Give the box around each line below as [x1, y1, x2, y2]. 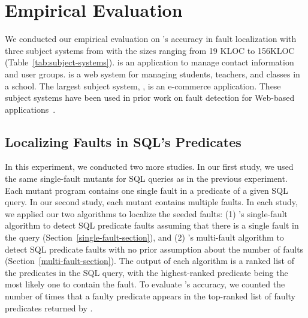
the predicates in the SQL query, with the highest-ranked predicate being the [5, 266, 288, 278]
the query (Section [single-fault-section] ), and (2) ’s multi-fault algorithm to [5, 231, 284, 244]
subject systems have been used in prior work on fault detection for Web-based [5, 91, 295, 104]
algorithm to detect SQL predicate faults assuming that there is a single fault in [5, 219, 299, 232]
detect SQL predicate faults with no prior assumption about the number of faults [5, 242, 304, 255]
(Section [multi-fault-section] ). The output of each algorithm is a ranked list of [5, 254, 294, 267]
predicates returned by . [5, 301, 93, 314]
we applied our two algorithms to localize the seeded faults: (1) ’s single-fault [5, 207, 288, 220]
